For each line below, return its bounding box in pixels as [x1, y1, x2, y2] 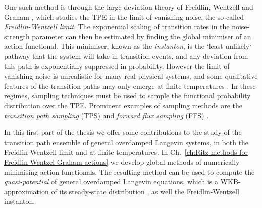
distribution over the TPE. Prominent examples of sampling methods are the [4, 100, 243, 110]
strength [4, 31, 30, 41]
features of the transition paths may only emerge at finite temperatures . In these [4, 80, 256, 91]
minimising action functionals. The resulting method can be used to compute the [4, 166, 255, 177]
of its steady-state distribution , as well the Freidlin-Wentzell [51, 186, 239, 196]
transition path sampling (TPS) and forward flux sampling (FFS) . [4, 110, 209, 120]
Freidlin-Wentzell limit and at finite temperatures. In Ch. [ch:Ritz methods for [4, 147, 248, 157]
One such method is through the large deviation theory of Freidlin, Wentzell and [4, 2, 253, 12]
